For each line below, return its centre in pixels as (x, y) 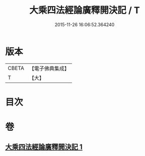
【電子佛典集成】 (49, 68)
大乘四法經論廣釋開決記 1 (44, 147)
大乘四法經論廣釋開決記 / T (85, 10)
